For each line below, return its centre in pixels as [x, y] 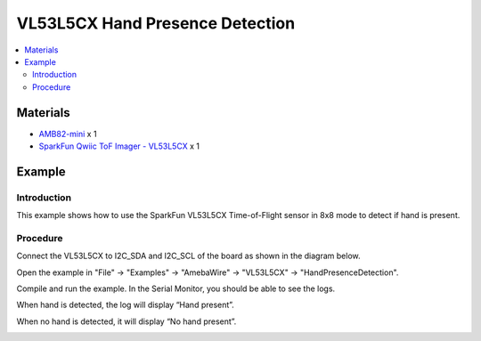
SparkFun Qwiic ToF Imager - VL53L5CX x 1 [119, 146]
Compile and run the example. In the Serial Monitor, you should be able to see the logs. [176, 288]
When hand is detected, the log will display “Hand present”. [126, 305]
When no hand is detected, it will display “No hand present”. [126, 321]
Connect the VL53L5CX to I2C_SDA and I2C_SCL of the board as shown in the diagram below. [188, 256]
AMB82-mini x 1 [68, 134]
